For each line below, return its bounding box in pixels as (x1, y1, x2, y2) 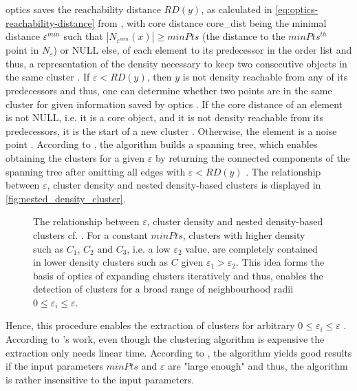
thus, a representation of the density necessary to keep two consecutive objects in (6, 56, 347, 70)
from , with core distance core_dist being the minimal (98, 15, 327, 30)
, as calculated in (201, 2, 272, 16)
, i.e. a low (127, 241, 171, 255)
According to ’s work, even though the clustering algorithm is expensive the (6, 332, 325, 346)
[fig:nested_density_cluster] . (6, 191, 126, 205)
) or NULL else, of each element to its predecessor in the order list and (53, 43, 352, 57)
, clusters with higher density (182, 227, 305, 242)
